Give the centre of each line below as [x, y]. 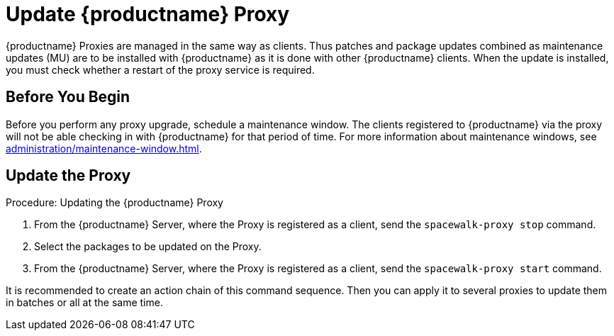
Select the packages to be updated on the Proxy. [148, 247]
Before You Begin [68, 97]
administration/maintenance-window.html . [104, 148]
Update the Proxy [68, 176]
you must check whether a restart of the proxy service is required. [160, 69]
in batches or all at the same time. [84, 303]
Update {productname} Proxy [148, 14]
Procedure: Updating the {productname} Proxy [115, 203]
